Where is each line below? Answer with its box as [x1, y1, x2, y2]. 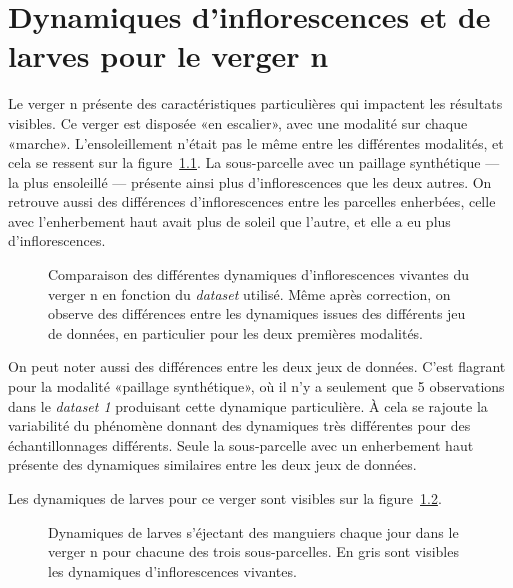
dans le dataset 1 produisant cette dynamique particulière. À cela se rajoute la [8, 395, 488, 416]
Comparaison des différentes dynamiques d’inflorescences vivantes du [48, 264, 470, 285]
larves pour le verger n [8, 35, 329, 76]
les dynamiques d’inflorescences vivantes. [48, 560, 297, 581]
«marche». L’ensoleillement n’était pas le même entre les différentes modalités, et [8, 132, 504, 153]
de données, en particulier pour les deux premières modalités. [48, 322, 424, 343]
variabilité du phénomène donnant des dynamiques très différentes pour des [8, 415, 471, 436]
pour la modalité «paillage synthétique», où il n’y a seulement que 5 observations [8, 376, 505, 397]
